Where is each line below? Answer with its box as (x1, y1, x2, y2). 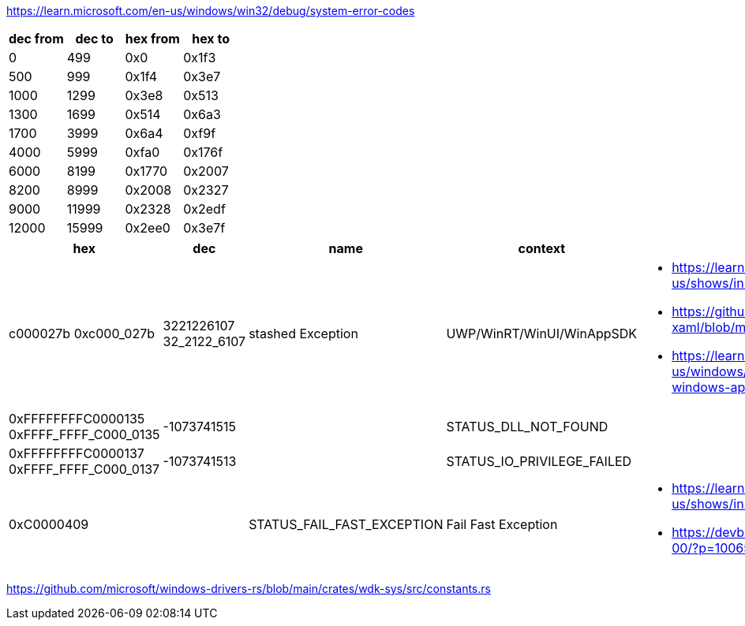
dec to (75, 31, 114, 47)
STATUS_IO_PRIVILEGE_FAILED (446, 453, 632, 469)
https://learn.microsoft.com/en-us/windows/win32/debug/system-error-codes (6, 4, 415, 17)
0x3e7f (183, 220, 226, 236)
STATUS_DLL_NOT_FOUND (446, 419, 608, 434)
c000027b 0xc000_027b (9, 326, 155, 341)
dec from (9, 31, 64, 47)
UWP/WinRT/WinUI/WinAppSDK (446, 326, 638, 341)
